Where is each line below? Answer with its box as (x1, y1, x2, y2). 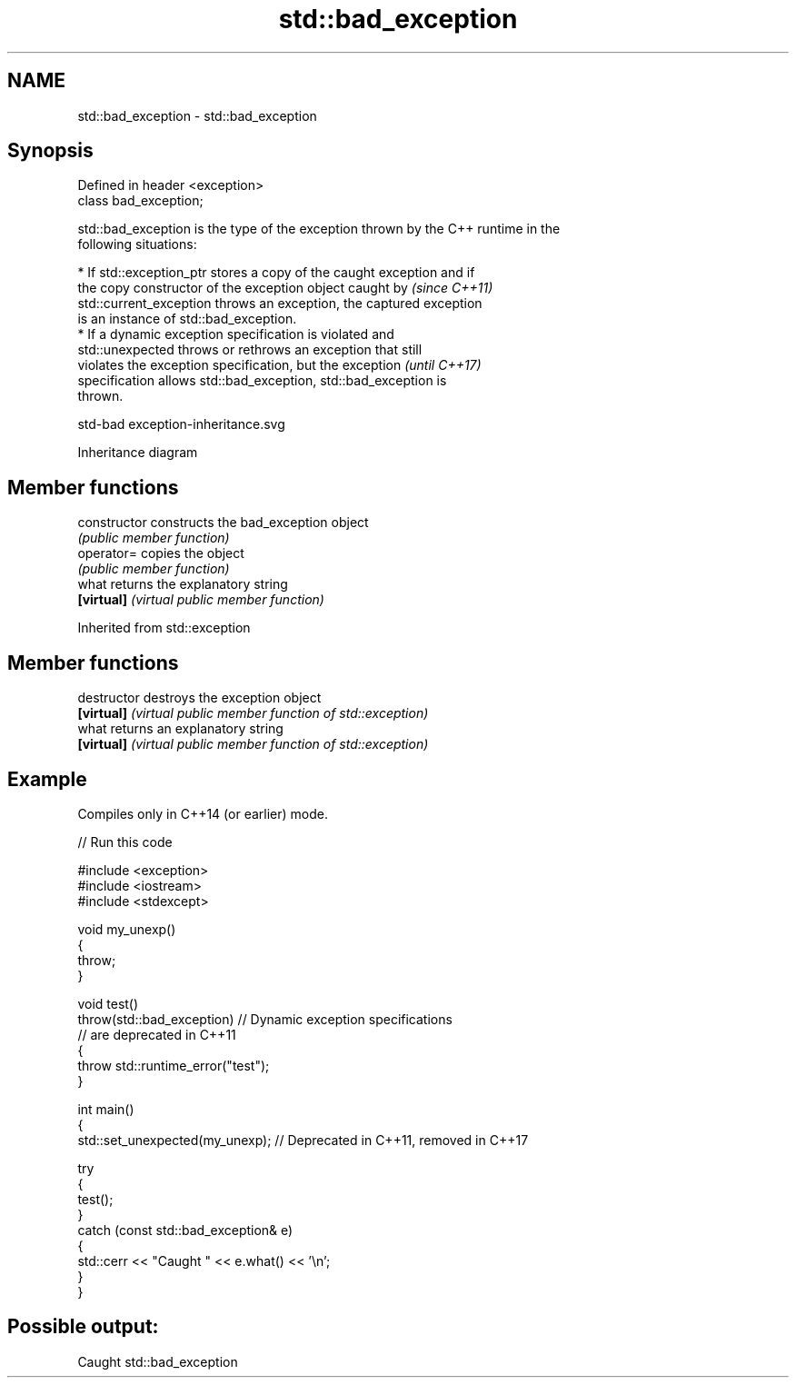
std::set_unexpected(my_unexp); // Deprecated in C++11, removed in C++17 (77, 1131, 529, 1148)
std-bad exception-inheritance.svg (77, 416, 285, 433)
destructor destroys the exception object (77, 690, 322, 706)
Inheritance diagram (77, 444, 198, 461)
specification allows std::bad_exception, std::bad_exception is (77, 373, 447, 389)
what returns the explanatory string (77, 576, 288, 593)
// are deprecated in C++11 (77, 1026, 236, 1042)
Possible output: (7, 1315, 159, 1339)
